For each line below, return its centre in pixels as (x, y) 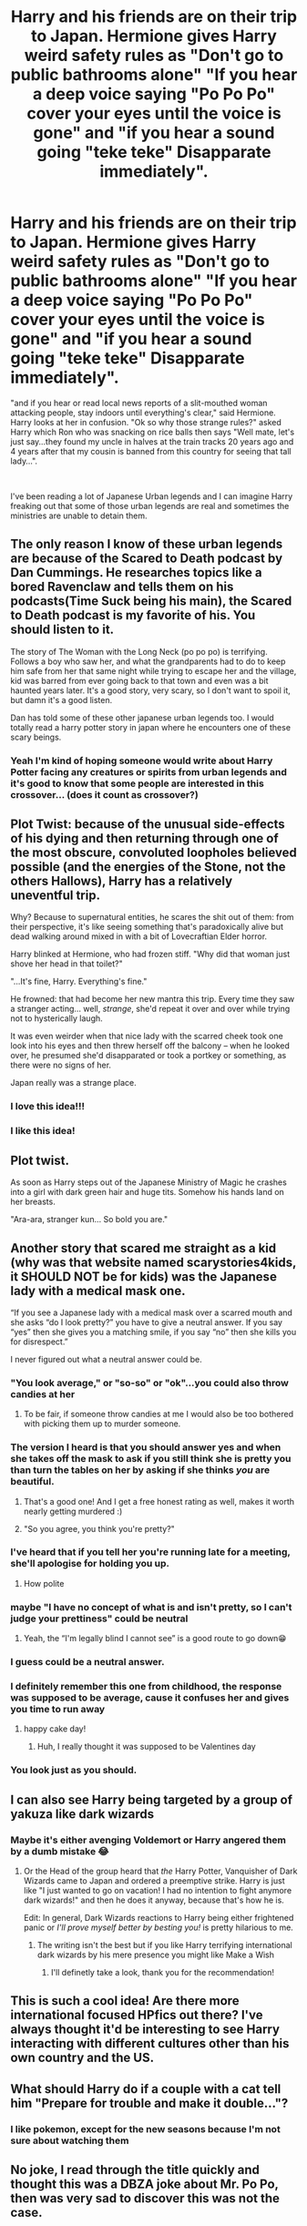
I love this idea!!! (48, 1107)
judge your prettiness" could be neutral (99, 1618)
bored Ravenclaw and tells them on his (122, 587)
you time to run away (58, 1709)
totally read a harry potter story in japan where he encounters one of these (150, 727)
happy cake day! (55, 1729)
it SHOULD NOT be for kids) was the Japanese (143, 1276)
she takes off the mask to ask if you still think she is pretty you (151, 1459)
